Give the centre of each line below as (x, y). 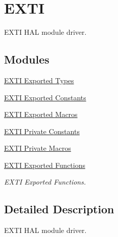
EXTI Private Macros (38, 148)
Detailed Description (59, 209)
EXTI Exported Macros (41, 114)
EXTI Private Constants (42, 131)
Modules (27, 59)
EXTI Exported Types (39, 80)
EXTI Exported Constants (45, 97)
